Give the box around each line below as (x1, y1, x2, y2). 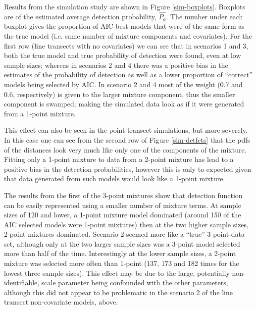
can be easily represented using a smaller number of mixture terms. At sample (4, 200, 241, 210)
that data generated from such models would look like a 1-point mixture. (4, 173, 225, 184)
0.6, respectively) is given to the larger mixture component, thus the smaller (4, 89, 235, 99)
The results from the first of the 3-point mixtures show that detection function (4, 190, 243, 200)
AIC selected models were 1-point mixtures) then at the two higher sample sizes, (4, 219, 249, 229)
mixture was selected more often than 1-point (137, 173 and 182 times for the (4, 258, 239, 268)
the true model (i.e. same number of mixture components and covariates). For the (4, 31, 252, 41)
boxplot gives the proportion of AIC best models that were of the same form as (4, 21, 245, 31)
